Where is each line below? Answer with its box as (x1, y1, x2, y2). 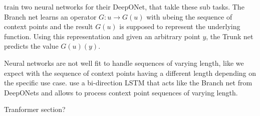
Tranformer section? (4, 104, 66, 114)
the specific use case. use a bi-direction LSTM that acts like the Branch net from (4, 77, 252, 88)
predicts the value (4, 41, 59, 51)
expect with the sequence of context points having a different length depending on (4, 67, 256, 78)
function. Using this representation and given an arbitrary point (4, 31, 200, 41)
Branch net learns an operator (4, 11, 97, 22)
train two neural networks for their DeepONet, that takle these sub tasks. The (4, 2, 244, 12)
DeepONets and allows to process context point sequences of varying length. (4, 87, 238, 97)
